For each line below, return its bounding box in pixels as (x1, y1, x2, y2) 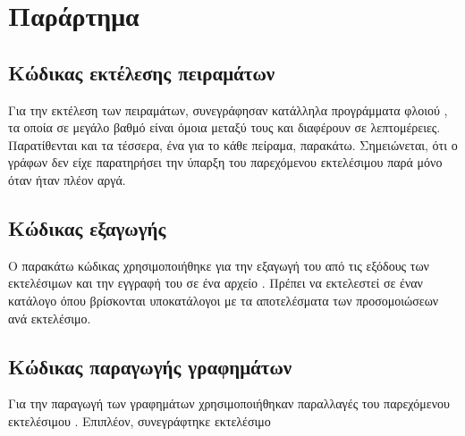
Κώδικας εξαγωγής (8, 214, 166, 241)
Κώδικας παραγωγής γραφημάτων (8, 352, 292, 380)
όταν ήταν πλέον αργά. (8, 170, 126, 189)
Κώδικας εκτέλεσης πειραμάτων (8, 58, 275, 86)
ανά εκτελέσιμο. (8, 308, 91, 327)
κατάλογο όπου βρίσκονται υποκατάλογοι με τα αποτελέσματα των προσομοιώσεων (8, 290, 439, 309)
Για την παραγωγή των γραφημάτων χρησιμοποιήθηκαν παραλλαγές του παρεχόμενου (8, 394, 450, 413)
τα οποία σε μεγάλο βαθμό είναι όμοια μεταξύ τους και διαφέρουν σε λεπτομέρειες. (8, 118, 441, 137)
